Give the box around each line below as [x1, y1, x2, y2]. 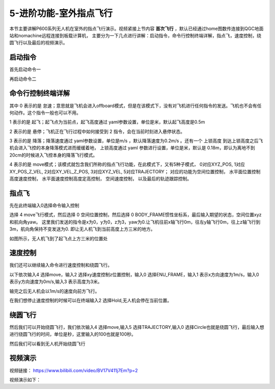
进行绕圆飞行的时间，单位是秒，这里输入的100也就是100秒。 [9, 331, 136, 338]
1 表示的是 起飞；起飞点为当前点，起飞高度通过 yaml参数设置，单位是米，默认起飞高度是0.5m [9, 119, 205, 125]
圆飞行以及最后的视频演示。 [9, 40, 68, 46]
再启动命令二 [9, 75, 37, 82]
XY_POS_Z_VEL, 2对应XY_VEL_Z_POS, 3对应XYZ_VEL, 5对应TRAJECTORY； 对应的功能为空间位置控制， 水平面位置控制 [9, 168, 261, 174]
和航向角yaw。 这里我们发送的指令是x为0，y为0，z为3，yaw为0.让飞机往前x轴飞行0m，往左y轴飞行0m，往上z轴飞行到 [9, 219, 261, 225]
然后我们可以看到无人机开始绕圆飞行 [9, 341, 86, 347]
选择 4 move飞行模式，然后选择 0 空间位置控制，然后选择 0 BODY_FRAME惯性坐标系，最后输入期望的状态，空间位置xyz [9, 212, 262, 218]
